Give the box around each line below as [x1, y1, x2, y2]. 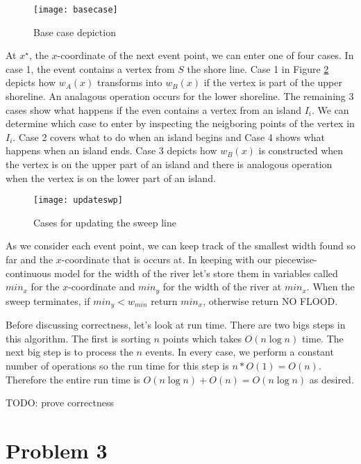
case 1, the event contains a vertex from [6, 61, 175, 76]
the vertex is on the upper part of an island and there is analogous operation [6, 157, 333, 171]
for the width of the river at [162, 279, 282, 294]
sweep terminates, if [6, 293, 90, 308]
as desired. [309, 372, 354, 386]
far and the [6, 252, 53, 267]
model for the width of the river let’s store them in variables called [54, 265, 338, 280]
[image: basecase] [33, 5, 118, 15]
